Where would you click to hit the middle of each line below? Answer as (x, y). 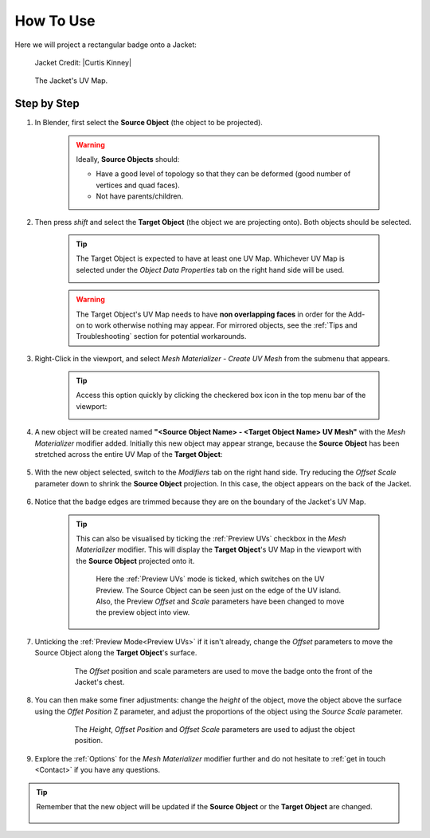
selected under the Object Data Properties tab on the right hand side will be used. (210, 269)
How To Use (55, 21)
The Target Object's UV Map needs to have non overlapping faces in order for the (211, 314)
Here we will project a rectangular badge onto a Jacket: (106, 45)
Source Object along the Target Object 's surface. (116, 653)
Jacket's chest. (100, 682)
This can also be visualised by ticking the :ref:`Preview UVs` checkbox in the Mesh (211, 539)
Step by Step (47, 104)
